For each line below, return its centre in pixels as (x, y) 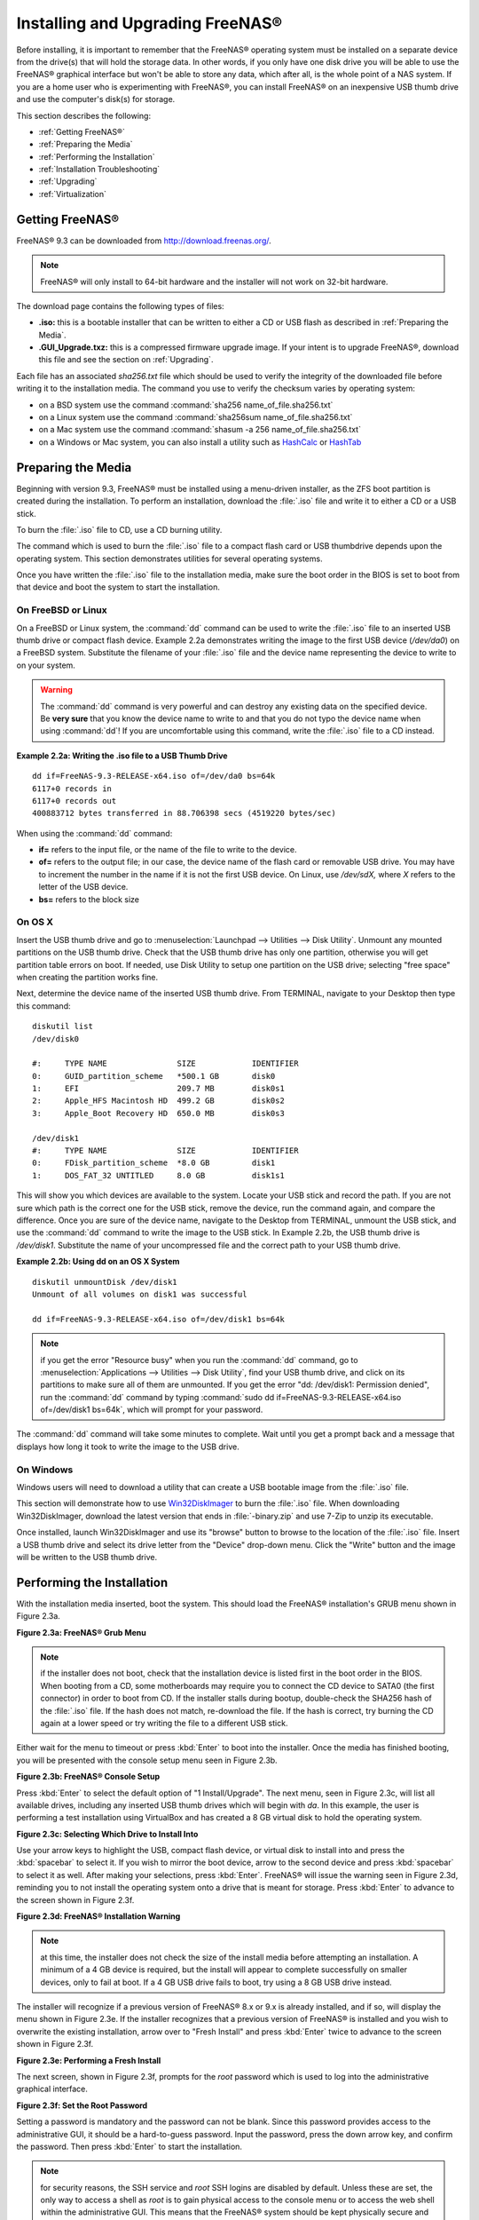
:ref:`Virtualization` (72, 194)
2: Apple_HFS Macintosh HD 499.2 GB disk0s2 (159, 1101)
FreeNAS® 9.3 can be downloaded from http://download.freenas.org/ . (144, 241)
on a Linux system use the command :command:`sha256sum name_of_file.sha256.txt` (196, 417)
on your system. (46, 665)
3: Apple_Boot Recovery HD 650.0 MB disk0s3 (159, 1113)
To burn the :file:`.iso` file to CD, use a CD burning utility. (119, 529)
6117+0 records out (75, 801)
